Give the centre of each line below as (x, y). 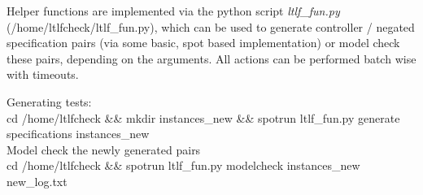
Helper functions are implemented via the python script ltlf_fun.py (173, 11)
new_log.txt (37, 181)
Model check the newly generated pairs (104, 149)
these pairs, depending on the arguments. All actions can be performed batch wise (211, 58)
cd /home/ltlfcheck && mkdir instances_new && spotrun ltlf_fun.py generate (203, 117)
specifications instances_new (78, 134)
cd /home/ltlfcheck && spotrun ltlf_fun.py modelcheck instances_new (183, 165)
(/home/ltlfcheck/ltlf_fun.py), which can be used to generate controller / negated (211, 26)
